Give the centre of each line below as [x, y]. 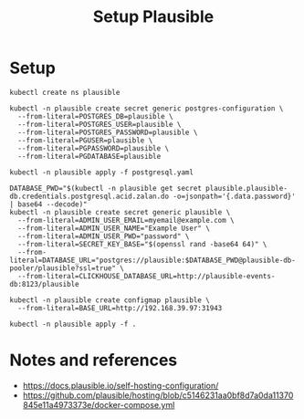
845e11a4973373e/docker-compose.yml [99, 404]
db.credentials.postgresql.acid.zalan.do [89, 196]
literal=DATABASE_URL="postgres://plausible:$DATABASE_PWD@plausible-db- [153, 260]
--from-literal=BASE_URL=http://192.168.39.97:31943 [120, 308]
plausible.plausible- [246, 188]
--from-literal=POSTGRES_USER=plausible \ [100, 124]
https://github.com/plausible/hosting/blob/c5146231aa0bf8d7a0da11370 [158, 395]
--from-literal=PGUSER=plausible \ [85, 140]
